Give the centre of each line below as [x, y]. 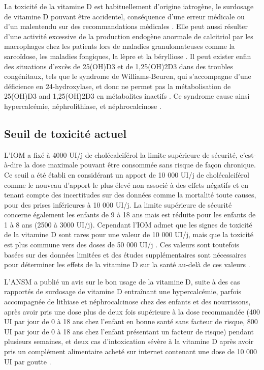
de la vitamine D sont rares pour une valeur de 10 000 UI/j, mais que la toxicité [129, 234]
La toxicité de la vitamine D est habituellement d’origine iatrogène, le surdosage [129, 6]
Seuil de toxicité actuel [65, 133]
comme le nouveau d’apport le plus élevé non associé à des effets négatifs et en [126, 184]
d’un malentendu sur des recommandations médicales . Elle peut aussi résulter [126, 26]
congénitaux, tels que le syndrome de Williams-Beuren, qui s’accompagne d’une [128, 76]
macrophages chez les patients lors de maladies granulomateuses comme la [120, 46]
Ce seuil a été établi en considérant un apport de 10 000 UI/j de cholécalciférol [127, 174]
